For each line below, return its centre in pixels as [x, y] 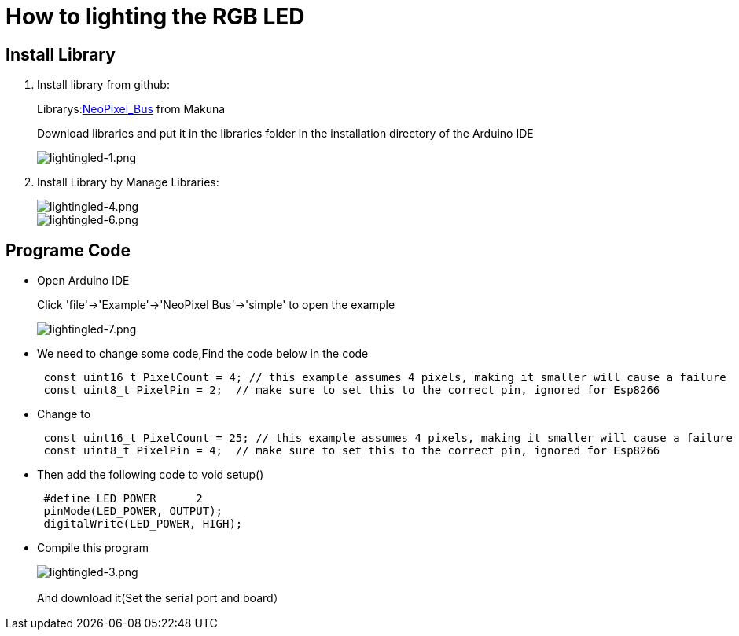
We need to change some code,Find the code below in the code [203, 354]
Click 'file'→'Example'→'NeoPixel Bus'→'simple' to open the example [216, 305]
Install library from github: [103, 85]
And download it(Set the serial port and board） [161, 598]
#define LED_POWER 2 [123, 499]
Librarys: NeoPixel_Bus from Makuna [131, 109]
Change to [64, 414]
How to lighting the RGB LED [155, 17]
